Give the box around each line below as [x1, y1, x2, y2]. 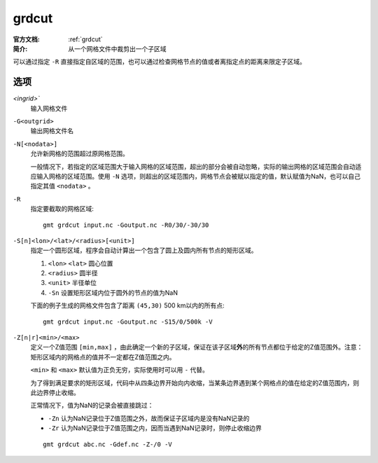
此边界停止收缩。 [30, 389, 80, 396]
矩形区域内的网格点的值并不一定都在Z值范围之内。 [30, 352, 176, 361]
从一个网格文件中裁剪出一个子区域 [68, 44, 167, 53]
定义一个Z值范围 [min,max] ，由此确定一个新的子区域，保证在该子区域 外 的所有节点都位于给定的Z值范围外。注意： [30, 343, 363, 352]
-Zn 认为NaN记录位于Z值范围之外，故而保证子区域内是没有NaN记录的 [48, 414, 250, 422]
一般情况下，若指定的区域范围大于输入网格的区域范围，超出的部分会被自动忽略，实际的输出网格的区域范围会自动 [30, 162, 356, 171]
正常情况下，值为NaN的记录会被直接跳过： [30, 401, 154, 410]
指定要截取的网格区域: [30, 205, 94, 213]
